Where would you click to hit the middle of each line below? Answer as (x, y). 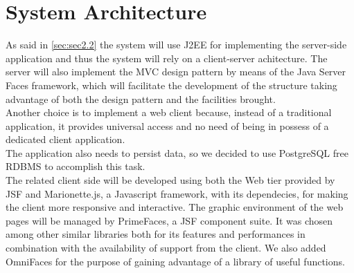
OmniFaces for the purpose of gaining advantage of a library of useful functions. (175, 261)
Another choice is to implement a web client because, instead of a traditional (169, 112)
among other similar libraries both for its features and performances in (156, 234)
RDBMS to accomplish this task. (76, 166)
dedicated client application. (65, 139)
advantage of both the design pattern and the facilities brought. (141, 98)
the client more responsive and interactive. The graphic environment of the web (175, 207)
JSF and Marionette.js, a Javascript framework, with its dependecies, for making (177, 193)
